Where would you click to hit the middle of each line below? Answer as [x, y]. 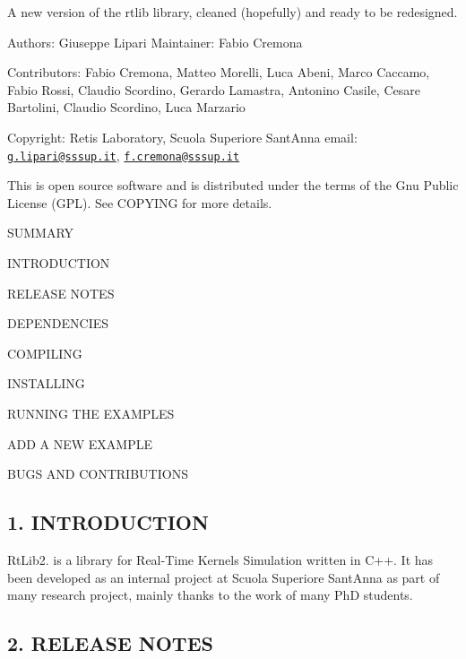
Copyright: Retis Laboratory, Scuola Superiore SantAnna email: [182, 137]
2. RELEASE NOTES [110, 643]
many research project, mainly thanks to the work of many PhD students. [210, 595]
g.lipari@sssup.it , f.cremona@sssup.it [124, 155]
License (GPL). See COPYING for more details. [140, 202]
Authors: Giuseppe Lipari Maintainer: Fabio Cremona [155, 42]
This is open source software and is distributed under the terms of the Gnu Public [233, 185]
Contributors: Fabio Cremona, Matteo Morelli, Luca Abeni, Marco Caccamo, [219, 72]
